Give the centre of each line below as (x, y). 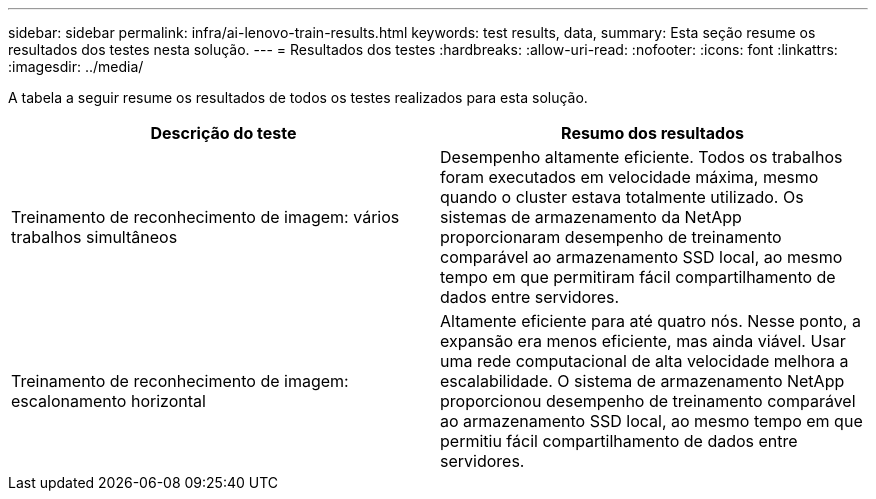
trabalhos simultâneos (94, 237)
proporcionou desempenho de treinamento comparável (648, 401)
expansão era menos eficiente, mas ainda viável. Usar (643, 341)
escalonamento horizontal (108, 401)
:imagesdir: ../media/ (76, 66)
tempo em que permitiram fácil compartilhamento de (638, 277)
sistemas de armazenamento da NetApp (591, 217)
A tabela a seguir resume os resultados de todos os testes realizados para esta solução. (298, 97)
